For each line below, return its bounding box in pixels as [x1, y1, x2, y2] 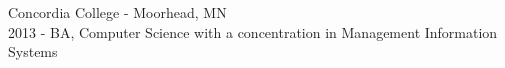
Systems [8, 41, 58, 62]
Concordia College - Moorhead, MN [8, 2, 227, 22]
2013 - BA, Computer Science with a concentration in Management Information [8, 21, 498, 42]
